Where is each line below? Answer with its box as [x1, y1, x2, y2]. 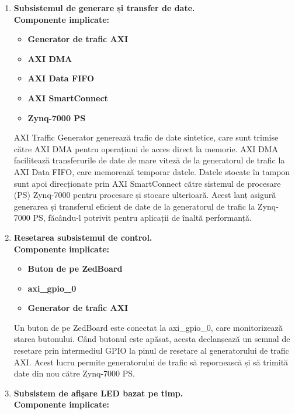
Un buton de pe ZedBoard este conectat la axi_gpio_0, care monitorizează [13, 321, 283, 333]
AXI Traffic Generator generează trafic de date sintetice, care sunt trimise [13, 131, 279, 143]
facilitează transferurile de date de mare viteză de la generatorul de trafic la [13, 154, 285, 166]
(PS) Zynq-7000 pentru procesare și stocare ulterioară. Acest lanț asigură [13, 189, 276, 201]
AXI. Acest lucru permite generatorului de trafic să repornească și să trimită [13, 355, 289, 368]
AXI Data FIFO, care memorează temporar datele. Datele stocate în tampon [13, 165, 290, 177]
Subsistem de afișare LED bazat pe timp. [13, 386, 183, 399]
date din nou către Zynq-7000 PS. [13, 367, 135, 379]
